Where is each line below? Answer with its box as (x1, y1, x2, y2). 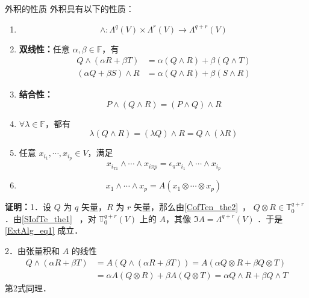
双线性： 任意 (19, 42, 70, 55)
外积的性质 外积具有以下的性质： (5, 2, 134, 14)
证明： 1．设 (5, 200, 51, 213)
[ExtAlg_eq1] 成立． (5, 224, 83, 237)
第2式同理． (5, 281, 51, 294)
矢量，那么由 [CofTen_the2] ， (133, 200, 251, 213)
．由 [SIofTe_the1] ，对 (5, 212, 96, 225)
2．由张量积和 (5, 244, 60, 256)
